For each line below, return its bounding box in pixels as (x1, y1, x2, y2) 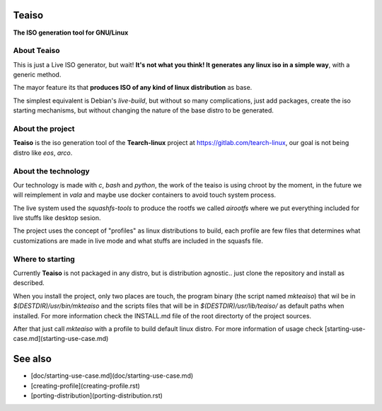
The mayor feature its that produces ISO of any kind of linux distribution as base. (13, 83, 253, 92)
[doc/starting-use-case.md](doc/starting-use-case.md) (30, 371, 194, 380)
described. (13, 279, 45, 287)
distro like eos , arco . (13, 149, 73, 157)
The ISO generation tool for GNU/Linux (13, 28, 129, 37)
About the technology (13, 166, 90, 176)
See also (13, 353, 52, 365)
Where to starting (13, 254, 76, 264)
